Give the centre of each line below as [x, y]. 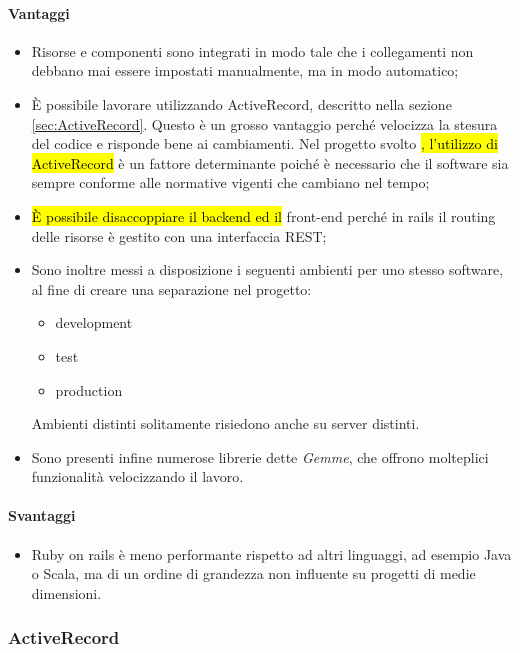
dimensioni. [66, 592]
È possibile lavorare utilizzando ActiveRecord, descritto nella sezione [241, 103]
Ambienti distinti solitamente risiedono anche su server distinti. [225, 423]
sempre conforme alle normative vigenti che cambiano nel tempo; [230, 182]
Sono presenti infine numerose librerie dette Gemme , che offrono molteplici [260, 456]
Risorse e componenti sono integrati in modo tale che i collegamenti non [252, 50]
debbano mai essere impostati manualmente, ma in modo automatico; [245, 70]
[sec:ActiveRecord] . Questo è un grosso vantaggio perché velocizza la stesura [264, 123]
